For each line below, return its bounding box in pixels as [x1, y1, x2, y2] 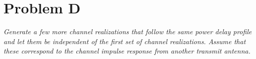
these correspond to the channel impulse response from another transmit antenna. [3, 46, 251, 56]
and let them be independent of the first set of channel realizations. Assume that [3, 36, 246, 46]
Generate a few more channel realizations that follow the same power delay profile [3, 26, 252, 37]
